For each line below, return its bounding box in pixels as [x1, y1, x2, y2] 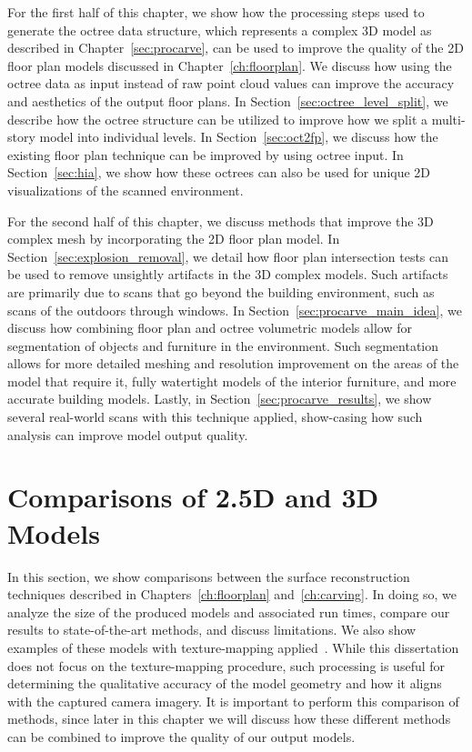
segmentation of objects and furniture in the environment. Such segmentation [7, 336, 439, 355]
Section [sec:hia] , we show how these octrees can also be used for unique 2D [7, 163, 431, 182]
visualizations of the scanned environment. [7, 180, 244, 199]
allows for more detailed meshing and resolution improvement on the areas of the [7, 354, 459, 373]
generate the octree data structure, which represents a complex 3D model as [7, 20, 432, 39]
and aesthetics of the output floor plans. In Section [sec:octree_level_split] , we [7, 91, 448, 110]
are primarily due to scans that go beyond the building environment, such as [7, 282, 435, 301]
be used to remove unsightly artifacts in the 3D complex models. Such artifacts [7, 265, 448, 284]
